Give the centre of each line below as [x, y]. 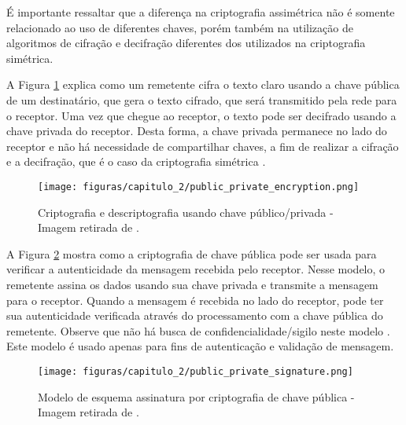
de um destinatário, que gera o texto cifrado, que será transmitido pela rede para [202, 99]
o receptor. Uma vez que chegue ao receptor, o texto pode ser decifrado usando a [201, 115]
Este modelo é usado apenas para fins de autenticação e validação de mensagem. [200, 346]
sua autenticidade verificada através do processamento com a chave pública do [195, 315]
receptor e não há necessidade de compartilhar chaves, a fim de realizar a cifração [203, 146]
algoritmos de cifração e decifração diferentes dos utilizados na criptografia [186, 43]
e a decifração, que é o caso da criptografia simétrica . [136, 161]
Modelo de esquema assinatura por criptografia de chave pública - [196, 396]
